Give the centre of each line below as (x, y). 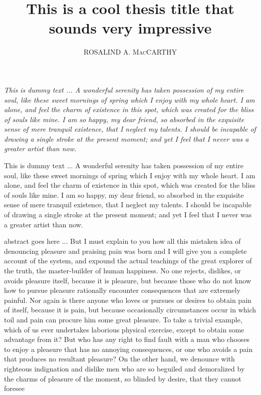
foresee (14, 388)
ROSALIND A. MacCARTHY (130, 52)
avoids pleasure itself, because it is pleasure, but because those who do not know (127, 280)
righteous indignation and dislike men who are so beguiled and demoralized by (124, 368)
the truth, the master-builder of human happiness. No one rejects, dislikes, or (122, 270)
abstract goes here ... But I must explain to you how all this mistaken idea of (122, 241)
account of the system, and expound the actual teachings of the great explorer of (128, 261)
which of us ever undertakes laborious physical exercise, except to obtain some (124, 329)
